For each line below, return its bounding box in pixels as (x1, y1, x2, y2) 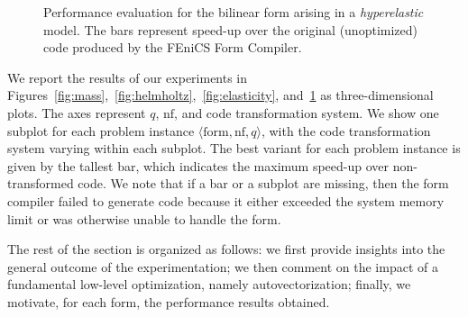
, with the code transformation (261, 121, 431, 140)
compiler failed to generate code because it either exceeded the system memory (7, 191, 445, 210)
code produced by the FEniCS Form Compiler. (43, 38, 302, 57)
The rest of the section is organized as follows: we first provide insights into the (7, 240, 445, 258)
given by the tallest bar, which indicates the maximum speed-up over (7, 156, 390, 175)
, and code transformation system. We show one (174, 103, 439, 122)
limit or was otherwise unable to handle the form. (7, 209, 281, 228)
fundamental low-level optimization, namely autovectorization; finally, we (7, 275, 411, 294)
